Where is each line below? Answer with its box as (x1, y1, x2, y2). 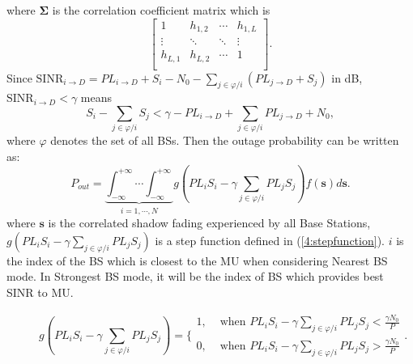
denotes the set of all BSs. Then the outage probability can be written (50, 132, 399, 149)
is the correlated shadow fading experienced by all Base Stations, (48, 214, 371, 231)
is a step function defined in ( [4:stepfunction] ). (155, 231, 385, 248)
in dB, (331, 69, 363, 86)
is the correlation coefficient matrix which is (52, 2, 270, 18)
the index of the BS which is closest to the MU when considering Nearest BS (6, 252, 388, 269)
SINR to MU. (6, 283, 74, 300)
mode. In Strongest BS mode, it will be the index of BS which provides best (6, 268, 384, 285)
